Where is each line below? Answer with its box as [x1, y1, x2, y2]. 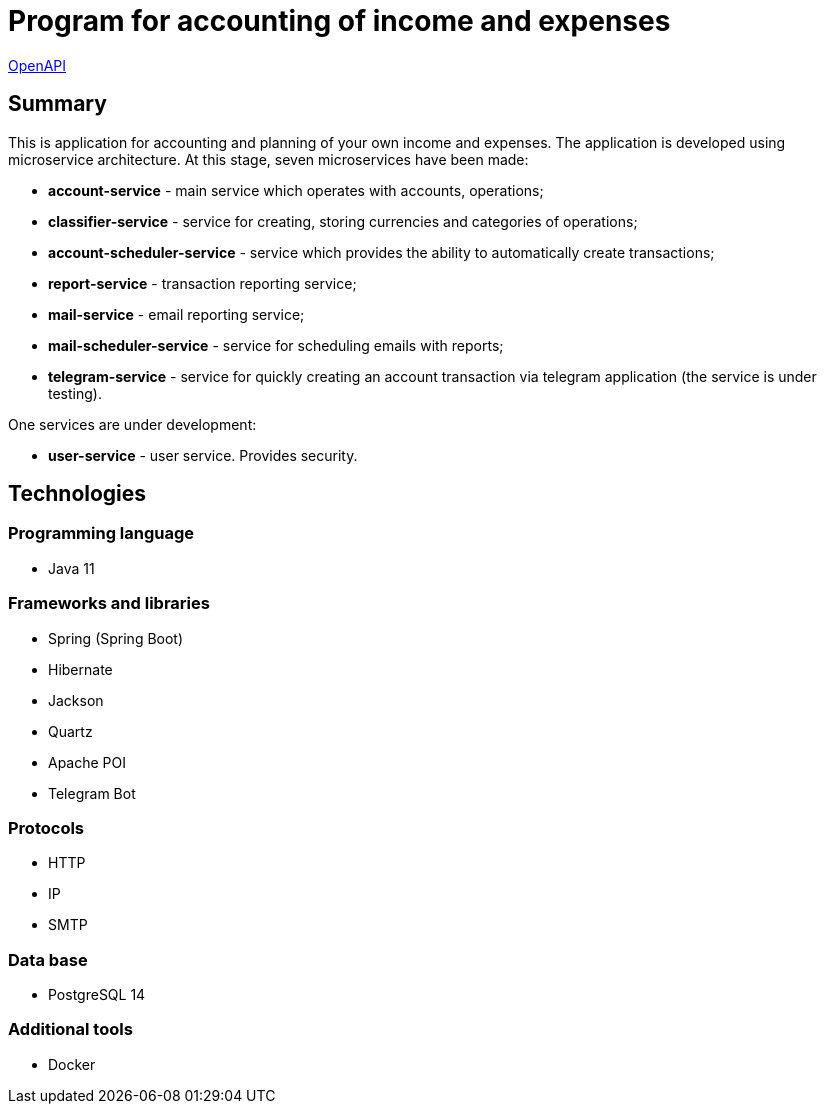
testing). [48, 384, 102, 402]
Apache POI [48, 753, 127, 771]
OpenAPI [8, 56, 67, 74]
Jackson [48, 691, 104, 709]
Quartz [48, 722, 93, 740]
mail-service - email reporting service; [48, 305, 305, 323]
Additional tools [8, 1019, 133, 1040]
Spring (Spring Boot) [48, 629, 184, 647]
